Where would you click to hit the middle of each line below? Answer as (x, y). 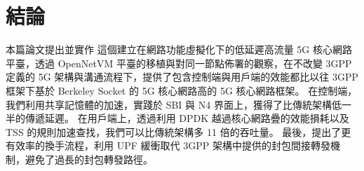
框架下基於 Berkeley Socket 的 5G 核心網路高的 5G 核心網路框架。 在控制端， (182, 90)
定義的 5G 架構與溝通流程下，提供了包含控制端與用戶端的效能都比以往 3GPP (182, 77)
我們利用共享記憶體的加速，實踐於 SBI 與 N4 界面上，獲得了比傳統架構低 (174, 104)
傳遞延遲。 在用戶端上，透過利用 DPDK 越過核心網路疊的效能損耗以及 (187, 118)
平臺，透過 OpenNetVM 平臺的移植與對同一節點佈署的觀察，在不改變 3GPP (179, 63)
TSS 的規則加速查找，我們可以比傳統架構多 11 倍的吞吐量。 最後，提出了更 (178, 131)
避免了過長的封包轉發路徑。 (89, 159)
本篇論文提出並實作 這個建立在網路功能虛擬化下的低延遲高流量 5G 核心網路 (179, 49)
